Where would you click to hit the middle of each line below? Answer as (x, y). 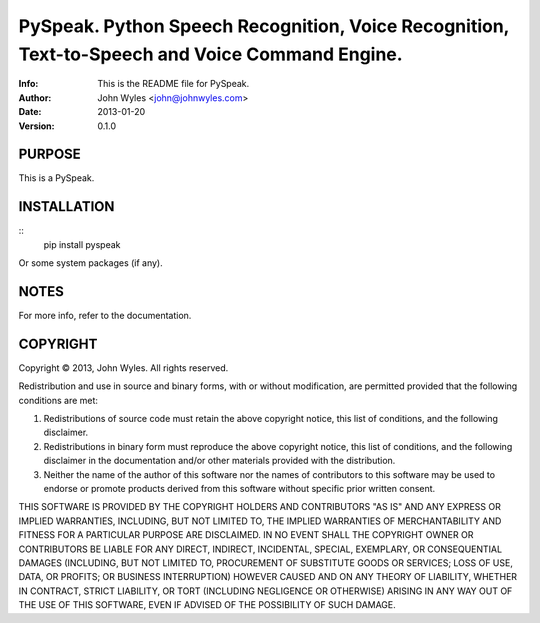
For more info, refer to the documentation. (105, 316)
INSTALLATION (66, 206)
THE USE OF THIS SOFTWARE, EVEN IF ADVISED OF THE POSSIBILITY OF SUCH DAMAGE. (207, 605)
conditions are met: (58, 400)
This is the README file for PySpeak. (173, 84)
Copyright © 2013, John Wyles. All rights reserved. (123, 367)
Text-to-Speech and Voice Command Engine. (211, 54)
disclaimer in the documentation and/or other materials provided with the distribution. (219, 461)
